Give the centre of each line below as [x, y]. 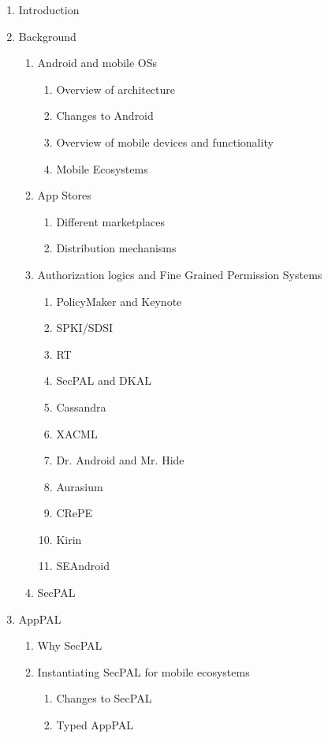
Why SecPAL [70, 645]
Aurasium [80, 486]
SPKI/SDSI [84, 328]
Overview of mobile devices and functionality [165, 142]
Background [47, 36]
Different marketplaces [110, 221]
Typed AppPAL [95, 725]
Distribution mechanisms [116, 248]
